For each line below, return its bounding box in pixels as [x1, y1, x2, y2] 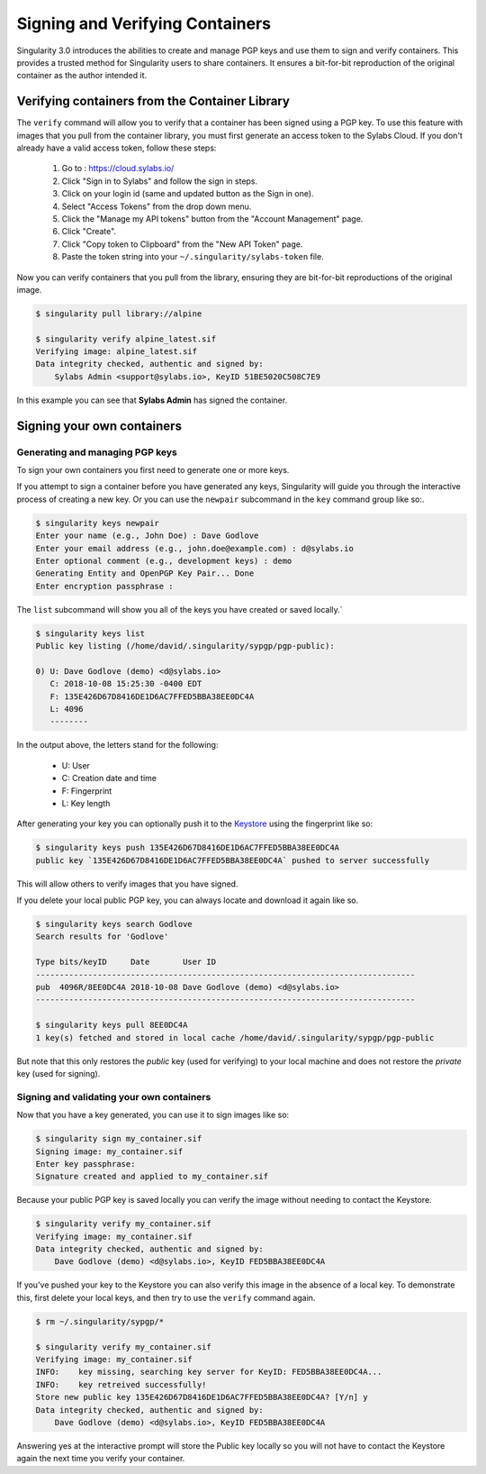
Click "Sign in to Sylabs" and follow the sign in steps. [61, 176, 258, 187]
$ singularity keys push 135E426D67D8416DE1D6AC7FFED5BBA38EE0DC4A [35, 842, 340, 853]
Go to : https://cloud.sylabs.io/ [61, 163, 175, 174]
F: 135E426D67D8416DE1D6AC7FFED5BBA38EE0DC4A [49, 691, 255, 702]
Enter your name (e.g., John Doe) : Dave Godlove [35, 531, 259, 541]
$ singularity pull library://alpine [35, 308, 202, 319]
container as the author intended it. [16, 70, 148, 81]
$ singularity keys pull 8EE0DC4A [35, 1020, 188, 1031]
